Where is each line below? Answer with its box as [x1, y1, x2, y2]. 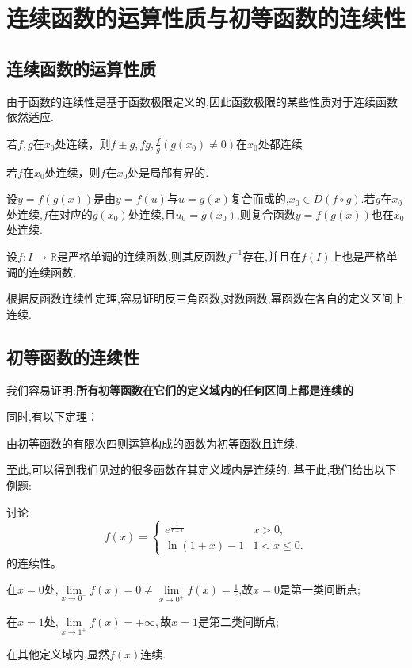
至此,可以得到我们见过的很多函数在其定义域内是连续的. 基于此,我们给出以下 [6, 461, 397, 478]
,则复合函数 [236, 205, 296, 222]
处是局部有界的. [128, 163, 209, 180]
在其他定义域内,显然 [6, 645, 109, 662]
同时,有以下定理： [6, 408, 98, 425]
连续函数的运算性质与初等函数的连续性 [6, 2, 406, 34]
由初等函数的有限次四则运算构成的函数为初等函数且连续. [6, 434, 298, 451]
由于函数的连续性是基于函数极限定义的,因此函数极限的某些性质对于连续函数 [6, 93, 398, 109]
